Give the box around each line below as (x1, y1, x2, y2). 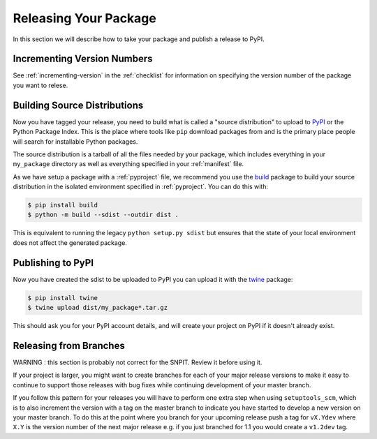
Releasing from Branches (13, 339, 125, 352)
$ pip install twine (27, 294, 98, 302)
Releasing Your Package (13, 10, 156, 26)
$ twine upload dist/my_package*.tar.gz (27, 304, 168, 312)
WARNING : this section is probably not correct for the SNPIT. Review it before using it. (13, 358, 263, 366)
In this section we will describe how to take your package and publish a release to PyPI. (13, 35, 265, 43)
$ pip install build (27, 201, 98, 209)
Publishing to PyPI (13, 257, 94, 269)
